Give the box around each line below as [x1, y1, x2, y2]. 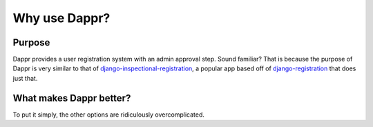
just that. [12, 74, 38, 82]
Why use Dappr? [12, 10, 111, 26]
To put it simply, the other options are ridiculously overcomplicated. [12, 110, 205, 119]
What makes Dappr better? [12, 92, 131, 104]
